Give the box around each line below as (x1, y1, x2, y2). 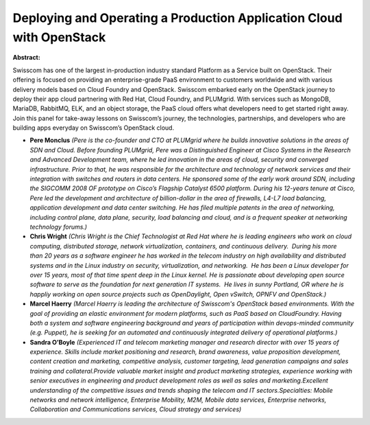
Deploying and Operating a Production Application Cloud (12, 10, 343, 25)
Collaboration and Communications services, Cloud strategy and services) (29, 405, 242, 413)
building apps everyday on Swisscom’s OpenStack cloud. (12, 124, 175, 132)
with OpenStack (12, 30, 106, 45)
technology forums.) (29, 222, 88, 231)
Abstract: (12, 54, 40, 62)
